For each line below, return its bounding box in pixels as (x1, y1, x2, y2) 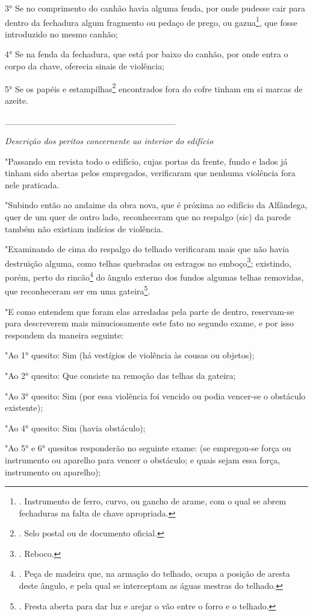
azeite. (5, 94, 28, 106)
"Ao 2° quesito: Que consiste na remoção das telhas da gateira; (5, 369, 236, 381)
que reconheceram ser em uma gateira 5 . (5, 283, 150, 297)
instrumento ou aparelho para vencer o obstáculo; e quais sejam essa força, (5, 453, 280, 466)
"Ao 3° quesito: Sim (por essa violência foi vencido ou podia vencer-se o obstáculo (5, 389, 306, 402)
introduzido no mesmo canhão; (5, 27, 118, 40)
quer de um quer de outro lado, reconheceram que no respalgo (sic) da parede (5, 211, 291, 223)
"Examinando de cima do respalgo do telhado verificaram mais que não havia (5, 243, 290, 255)
